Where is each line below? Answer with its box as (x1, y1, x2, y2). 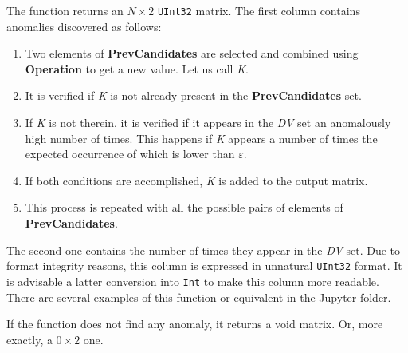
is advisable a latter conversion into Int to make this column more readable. (6, 272, 379, 289)
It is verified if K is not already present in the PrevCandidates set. (25, 87, 362, 104)
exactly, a (6, 331, 53, 347)
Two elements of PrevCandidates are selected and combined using (25, 45, 359, 61)
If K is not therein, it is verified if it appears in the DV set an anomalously (25, 114, 391, 131)
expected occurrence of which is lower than (25, 145, 235, 162)
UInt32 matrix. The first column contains (157, 2, 360, 18)
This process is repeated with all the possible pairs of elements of (25, 199, 343, 216)
